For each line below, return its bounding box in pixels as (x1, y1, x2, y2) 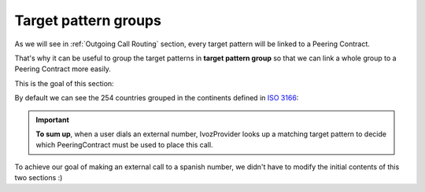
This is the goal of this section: (14, 78, 114, 88)
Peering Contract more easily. (14, 64, 112, 74)
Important (35, 114, 70, 125)
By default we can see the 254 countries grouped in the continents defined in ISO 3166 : (14, 93, 299, 103)
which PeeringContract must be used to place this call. (35, 140, 213, 150)
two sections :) (14, 173, 63, 183)
